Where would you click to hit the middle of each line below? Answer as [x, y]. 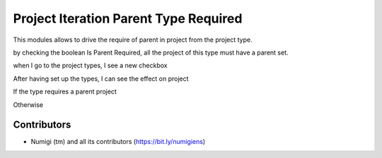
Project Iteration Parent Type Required [128, 18]
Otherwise [28, 105]
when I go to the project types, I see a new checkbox [90, 66]
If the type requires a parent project [65, 91]
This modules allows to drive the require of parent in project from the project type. [133, 40]
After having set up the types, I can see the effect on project [101, 79]
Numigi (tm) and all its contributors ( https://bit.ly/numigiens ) [118, 142]
